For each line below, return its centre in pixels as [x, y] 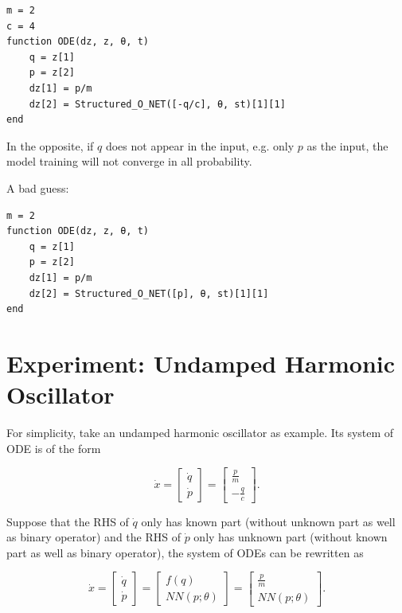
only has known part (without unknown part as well [268, 521]
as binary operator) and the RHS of [94, 537]
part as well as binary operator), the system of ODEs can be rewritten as [185, 552]
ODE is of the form [54, 448]
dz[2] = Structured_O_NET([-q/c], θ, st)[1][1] [157, 104]
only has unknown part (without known [291, 537]
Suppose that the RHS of [68, 521]
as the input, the [347, 145]
